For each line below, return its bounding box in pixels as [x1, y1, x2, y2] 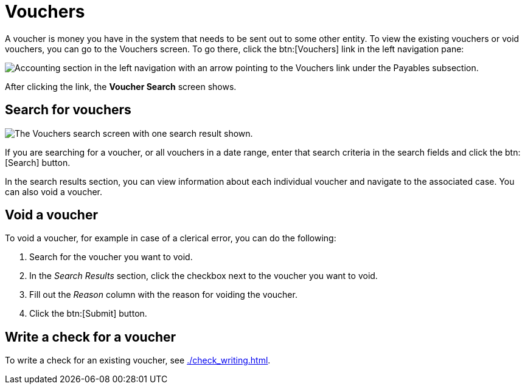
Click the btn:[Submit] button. [29, 308, 147, 319]
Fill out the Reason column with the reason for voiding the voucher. [29, 289, 297, 300]
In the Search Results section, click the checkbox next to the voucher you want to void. [29, 270, 378, 281]
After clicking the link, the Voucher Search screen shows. [5, 81, 237, 92]
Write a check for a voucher [5, 329, 176, 345]
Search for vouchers [5, 102, 131, 118]
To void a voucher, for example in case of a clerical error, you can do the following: [5, 233, 336, 244]
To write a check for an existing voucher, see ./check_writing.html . [5, 355, 271, 366]
